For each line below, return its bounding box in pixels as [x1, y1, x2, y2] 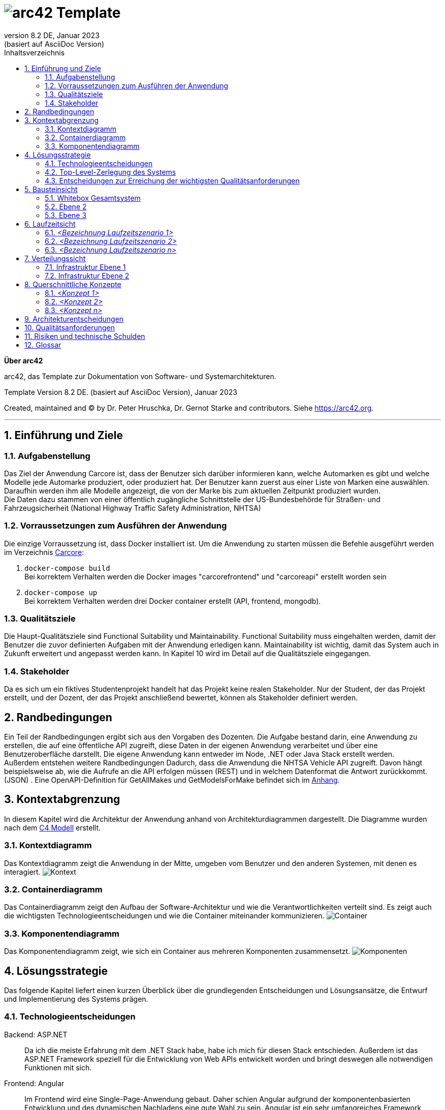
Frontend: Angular [4, 1078, 65, 1088]
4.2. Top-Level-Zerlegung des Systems [45, 167, 176, 176]
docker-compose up [24, 588, 98, 597]
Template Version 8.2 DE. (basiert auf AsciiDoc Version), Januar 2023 [4, 387, 237, 396]
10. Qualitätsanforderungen [24, 323, 115, 332]
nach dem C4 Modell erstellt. [4, 823, 101, 832]
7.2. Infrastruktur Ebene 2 [45, 271, 130, 280]
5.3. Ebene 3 [45, 210, 87, 220]
